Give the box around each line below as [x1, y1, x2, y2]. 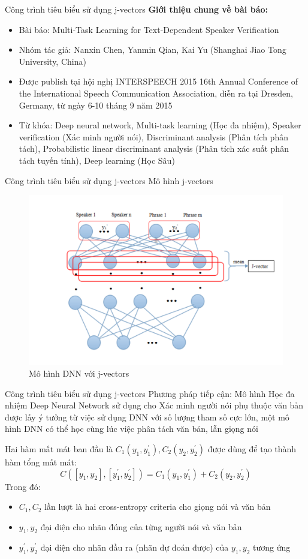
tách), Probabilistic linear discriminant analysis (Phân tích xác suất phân [19, 142, 289, 155]
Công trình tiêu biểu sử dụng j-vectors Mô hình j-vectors [5, 174, 213, 187]
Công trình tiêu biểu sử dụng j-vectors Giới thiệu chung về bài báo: [5, 3, 268, 15]
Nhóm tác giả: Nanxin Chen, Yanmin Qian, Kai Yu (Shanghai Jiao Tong [19, 43, 286, 56]
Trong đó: [5, 480, 41, 492]
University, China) [19, 55, 86, 67]
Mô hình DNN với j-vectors [29, 366, 129, 379]
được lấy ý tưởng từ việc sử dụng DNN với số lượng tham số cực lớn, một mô [5, 410, 289, 423]
